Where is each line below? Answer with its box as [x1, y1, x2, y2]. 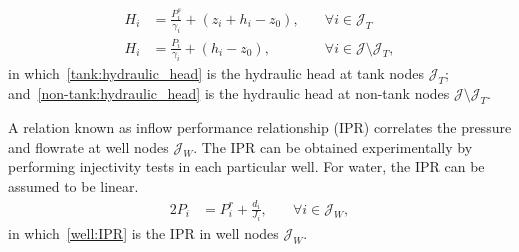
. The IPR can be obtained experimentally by [193, 136, 473, 157]
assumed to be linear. [8, 176, 139, 197]
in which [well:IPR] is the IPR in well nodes [8, 223, 279, 244]
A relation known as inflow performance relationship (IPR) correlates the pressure [8, 117, 512, 138]
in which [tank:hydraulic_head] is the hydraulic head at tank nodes [8, 63, 425, 84]
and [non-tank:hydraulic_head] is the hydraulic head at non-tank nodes [8, 83, 450, 104]
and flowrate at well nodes [8, 136, 169, 157]
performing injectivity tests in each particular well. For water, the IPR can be [8, 156, 485, 177]
